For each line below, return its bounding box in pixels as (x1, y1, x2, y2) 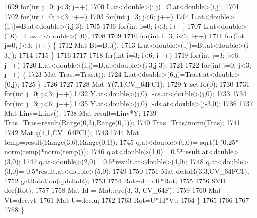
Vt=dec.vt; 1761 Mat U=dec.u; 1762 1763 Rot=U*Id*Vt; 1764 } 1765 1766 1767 (4, 194, 249, 205)
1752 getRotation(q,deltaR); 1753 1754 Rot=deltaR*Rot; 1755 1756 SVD (4, 175, 226, 185)
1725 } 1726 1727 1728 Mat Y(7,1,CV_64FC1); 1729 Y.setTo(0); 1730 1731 (21, 78, 250, 89)
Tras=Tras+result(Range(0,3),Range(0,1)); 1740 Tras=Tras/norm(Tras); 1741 (4, 117, 241, 128)
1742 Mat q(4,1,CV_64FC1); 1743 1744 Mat (4, 127, 139, 137)
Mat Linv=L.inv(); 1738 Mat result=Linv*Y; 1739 (4, 108, 157, 118)
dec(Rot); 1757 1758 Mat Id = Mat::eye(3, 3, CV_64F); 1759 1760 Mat (4, 185, 221, 195)
